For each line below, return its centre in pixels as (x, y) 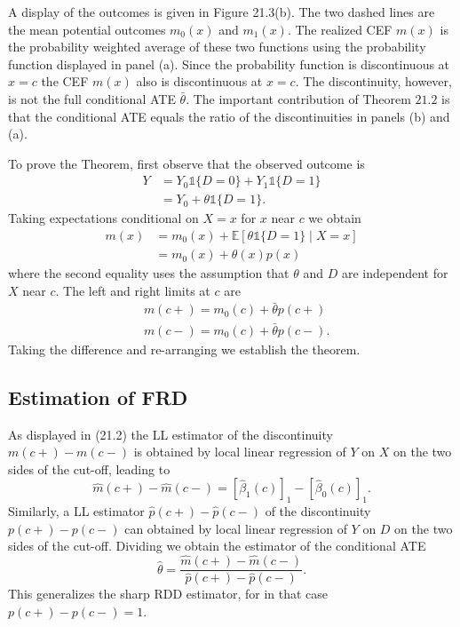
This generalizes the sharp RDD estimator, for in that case (168, 594)
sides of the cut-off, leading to (89, 468)
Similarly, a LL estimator (76, 511)
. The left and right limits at (133, 290)
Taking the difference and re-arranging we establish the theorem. (184, 349)
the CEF (65, 81)
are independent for (395, 273)
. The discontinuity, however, (373, 81)
